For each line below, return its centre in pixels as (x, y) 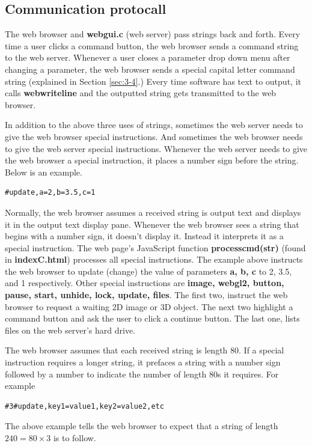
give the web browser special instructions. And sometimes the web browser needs (154, 136)
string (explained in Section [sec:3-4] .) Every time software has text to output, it (153, 81)
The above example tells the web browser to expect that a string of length (142, 426)
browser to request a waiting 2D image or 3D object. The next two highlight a (149, 306)
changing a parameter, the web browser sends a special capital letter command (150, 69)
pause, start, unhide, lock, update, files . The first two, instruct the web (146, 295)
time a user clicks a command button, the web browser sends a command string (152, 45)
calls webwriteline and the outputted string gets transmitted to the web (141, 93)
